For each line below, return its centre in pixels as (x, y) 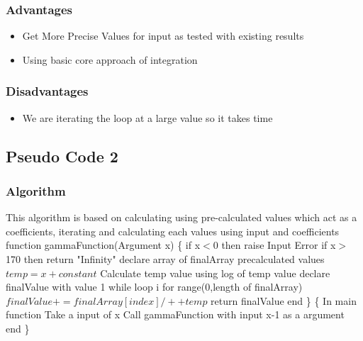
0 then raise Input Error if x (274, 245)
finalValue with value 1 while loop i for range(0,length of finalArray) (154, 287)
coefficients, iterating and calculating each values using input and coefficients (173, 231)
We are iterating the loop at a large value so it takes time (147, 117)
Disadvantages (47, 91)
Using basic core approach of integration (110, 59)
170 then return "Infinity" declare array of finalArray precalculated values (165, 259)
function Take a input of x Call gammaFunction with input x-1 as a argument (175, 314)
